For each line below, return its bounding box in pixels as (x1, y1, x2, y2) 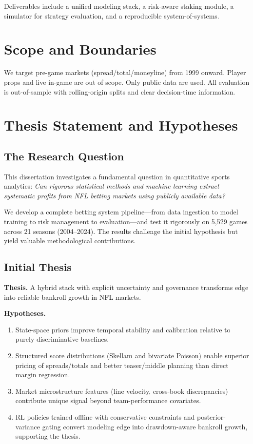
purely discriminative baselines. (15, 334, 109, 344)
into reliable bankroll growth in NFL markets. (4, 291, 141, 302)
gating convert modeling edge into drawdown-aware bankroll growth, (42, 421, 248, 431)
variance (15, 421, 40, 431)
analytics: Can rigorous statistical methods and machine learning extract (4, 181, 219, 191)
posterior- (196, 411, 226, 422)
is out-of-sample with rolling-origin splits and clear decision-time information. (4, 86, 235, 97)
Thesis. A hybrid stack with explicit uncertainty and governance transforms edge (4, 282, 249, 292)
